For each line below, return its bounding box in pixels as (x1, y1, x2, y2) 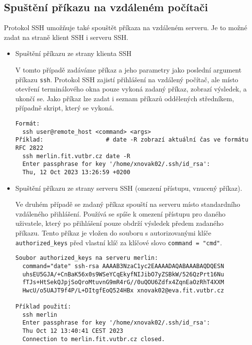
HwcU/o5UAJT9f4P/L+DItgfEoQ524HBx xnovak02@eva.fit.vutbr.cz (22, 287, 224, 294)
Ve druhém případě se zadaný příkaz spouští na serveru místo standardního (15, 199, 240, 209)
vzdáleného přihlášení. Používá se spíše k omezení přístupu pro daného (15, 208, 226, 218)
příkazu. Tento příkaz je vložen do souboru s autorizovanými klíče (15, 227, 212, 237)
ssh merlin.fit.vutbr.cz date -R (22, 152, 131, 160)
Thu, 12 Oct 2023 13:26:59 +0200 (22, 168, 131, 176)
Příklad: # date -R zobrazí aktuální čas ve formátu (15, 136, 249, 144)
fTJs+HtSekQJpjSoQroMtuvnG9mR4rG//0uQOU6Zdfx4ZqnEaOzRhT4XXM (22, 279, 224, 286)
